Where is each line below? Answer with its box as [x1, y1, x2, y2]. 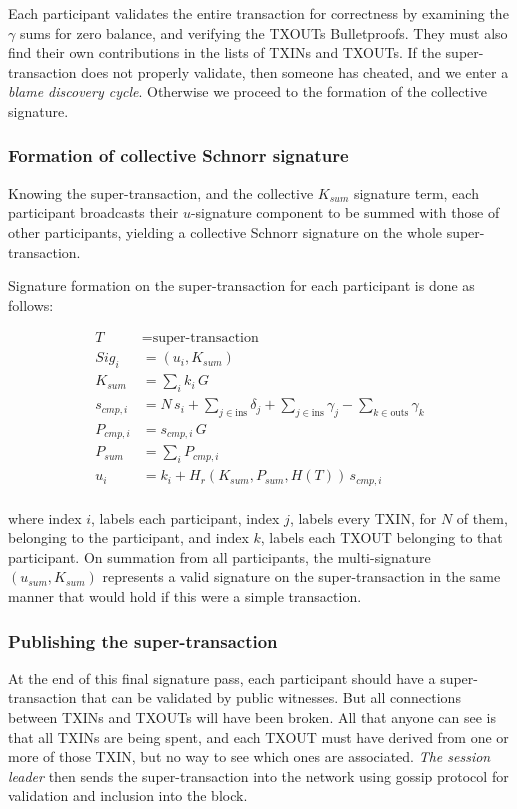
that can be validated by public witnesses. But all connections [81, 687, 461, 708]
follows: [8, 294, 54, 315]
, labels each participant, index [91, 507, 280, 528]
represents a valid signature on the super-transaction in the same [102, 566, 501, 587]
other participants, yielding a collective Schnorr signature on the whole [8, 221, 442, 242]
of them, [456, 507, 508, 528]
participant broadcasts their [8, 202, 179, 223]
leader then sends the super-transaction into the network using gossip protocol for [8, 765, 509, 786]
